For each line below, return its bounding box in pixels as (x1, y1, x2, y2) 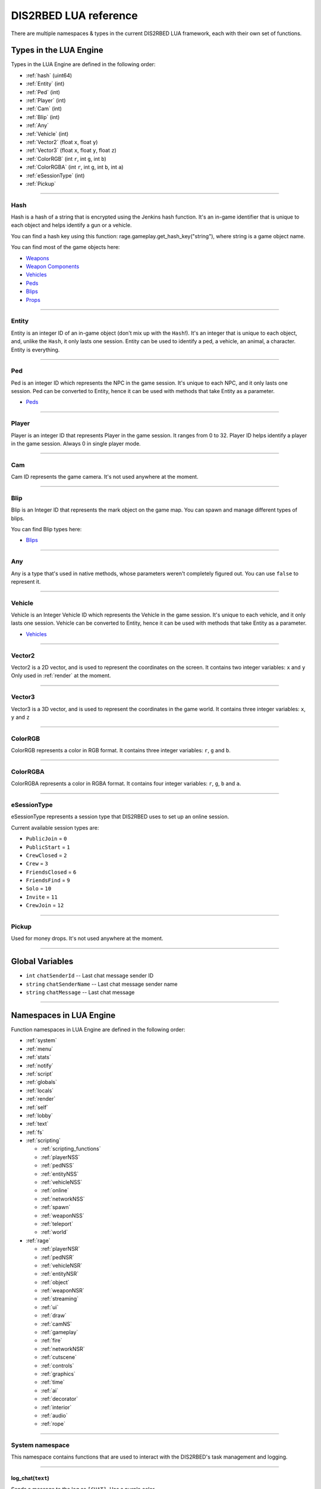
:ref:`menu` (26, 1045, 53, 1052)
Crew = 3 (26, 860, 49, 867)
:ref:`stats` (26, 1054, 52, 1061)
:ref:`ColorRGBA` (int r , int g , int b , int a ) (26, 164, 124, 171)
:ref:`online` (40, 1187, 70, 1194)
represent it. (11, 578, 41, 585)
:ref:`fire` (40, 1337, 62, 1344)
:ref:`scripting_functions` (40, 1145, 101, 1152)
